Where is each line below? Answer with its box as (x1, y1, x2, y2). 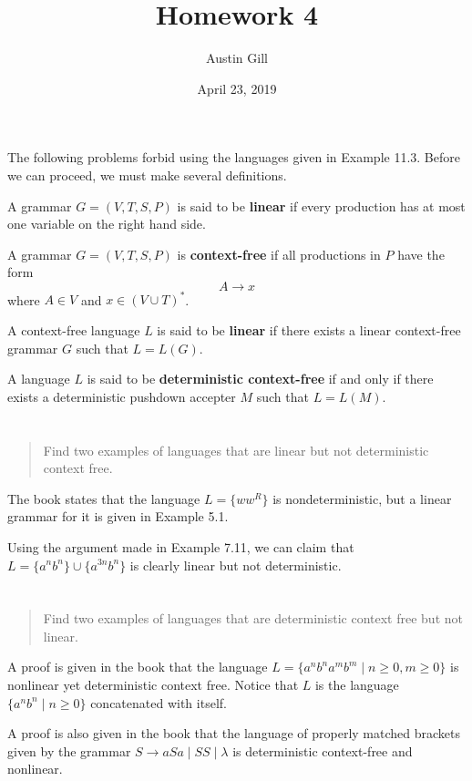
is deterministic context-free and (232, 741, 413, 760)
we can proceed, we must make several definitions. (7, 165, 287, 184)
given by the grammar (7, 741, 131, 760)
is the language (314, 675, 399, 694)
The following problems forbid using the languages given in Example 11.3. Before (7, 148, 460, 167)
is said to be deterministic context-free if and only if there (87, 369, 434, 388)
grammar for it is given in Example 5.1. (7, 507, 229, 526)
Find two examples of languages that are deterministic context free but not (43, 609, 463, 628)
